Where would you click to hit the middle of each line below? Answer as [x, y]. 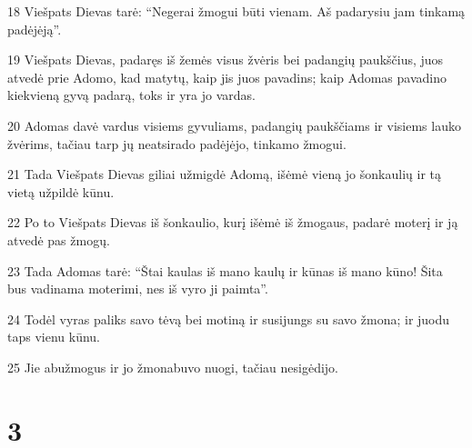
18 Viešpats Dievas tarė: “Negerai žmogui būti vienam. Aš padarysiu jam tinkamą [236, 11]
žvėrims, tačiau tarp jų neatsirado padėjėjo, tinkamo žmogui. [177, 143]
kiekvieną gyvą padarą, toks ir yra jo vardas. [131, 95]
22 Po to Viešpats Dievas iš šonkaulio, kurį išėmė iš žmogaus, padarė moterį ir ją [233, 222]
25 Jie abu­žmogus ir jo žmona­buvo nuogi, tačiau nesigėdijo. [173, 367]
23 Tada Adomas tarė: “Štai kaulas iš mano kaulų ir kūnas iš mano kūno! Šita [225, 270]
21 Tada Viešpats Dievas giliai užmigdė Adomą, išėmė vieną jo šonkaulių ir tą [224, 174]
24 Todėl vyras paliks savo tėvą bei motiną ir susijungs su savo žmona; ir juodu [229, 319]
